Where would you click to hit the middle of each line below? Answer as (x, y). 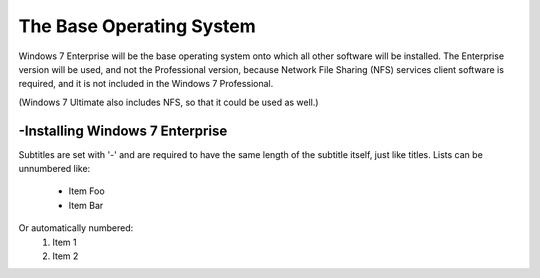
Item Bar (86, 205)
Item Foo (86, 191)
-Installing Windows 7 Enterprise (123, 130)
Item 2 (65, 256)
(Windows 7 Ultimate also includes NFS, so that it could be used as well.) (168, 102)
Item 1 (64, 242)
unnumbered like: (54, 169)
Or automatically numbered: (76, 228)
